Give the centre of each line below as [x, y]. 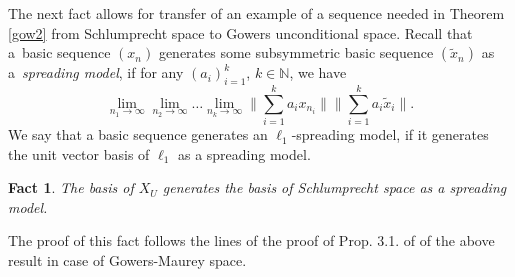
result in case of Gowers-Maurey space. [127, 260]
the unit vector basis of [79, 153]
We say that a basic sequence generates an [138, 134]
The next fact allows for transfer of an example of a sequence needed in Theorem [256, 13]
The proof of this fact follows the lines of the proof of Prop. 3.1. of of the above [251, 240]
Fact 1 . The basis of [71, 187]
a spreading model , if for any [96, 72]
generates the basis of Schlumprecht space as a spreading [334, 187]
